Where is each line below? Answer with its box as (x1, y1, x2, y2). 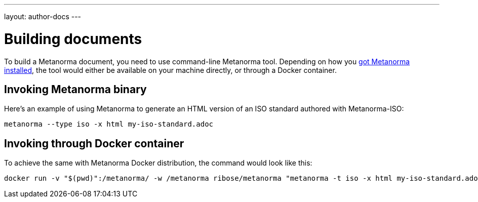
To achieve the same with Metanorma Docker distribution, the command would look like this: (4, 158, 312, 168)
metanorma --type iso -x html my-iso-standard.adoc (4, 120, 214, 129)
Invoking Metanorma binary (4, 83, 147, 96)
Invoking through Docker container (4, 137, 184, 150)
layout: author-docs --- (4, 12, 82, 21)
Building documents (4, 30, 142, 48)
